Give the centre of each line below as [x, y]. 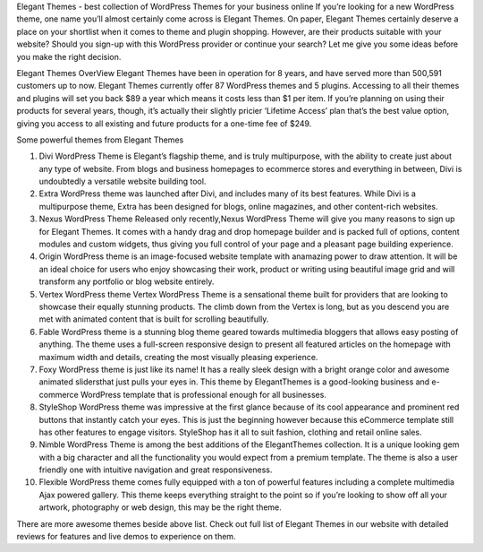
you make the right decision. [69, 56]
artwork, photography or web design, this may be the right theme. [160, 507]
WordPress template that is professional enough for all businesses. [203, 394]
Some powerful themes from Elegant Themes [100, 140]
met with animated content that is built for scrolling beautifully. [154, 319]
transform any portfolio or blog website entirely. [127, 281]
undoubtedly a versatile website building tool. [123, 181]
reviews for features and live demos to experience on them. [126, 537]
